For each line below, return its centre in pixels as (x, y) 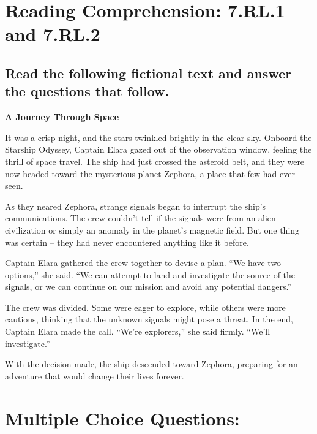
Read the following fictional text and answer (148, 73)
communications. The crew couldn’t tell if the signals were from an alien (140, 218)
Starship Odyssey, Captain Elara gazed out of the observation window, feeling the (158, 149)
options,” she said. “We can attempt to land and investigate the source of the (150, 274)
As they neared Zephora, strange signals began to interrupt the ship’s (136, 206)
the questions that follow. (87, 91)
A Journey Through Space (62, 117)
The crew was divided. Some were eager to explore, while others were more (145, 307)
